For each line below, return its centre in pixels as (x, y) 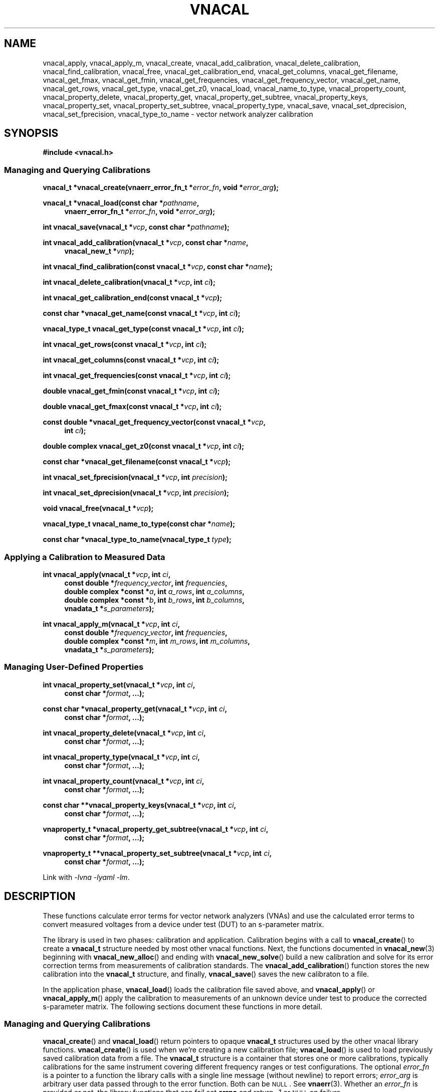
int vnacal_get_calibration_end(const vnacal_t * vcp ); (133, 298)
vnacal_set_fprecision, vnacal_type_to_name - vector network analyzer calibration (178, 114)
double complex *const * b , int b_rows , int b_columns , (154, 600)
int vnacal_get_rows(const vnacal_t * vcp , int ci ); (125, 344)
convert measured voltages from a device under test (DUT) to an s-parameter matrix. (183, 924)
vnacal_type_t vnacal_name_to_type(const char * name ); (139, 524)
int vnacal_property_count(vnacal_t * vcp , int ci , (124, 781)
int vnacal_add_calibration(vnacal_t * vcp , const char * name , (146, 243)
